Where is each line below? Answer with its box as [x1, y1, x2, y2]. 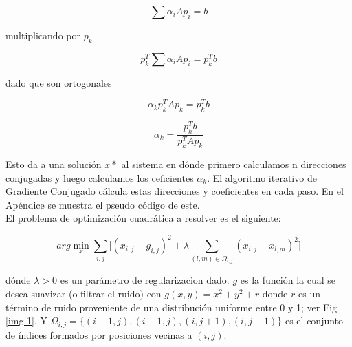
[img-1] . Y [5, 313, 48, 328]
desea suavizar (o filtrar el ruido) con [5, 286, 162, 300]
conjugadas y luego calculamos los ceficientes [5, 170, 194, 185]
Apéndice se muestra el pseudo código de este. [5, 197, 200, 211]
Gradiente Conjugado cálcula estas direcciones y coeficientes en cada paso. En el [5, 184, 344, 198]
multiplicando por [5, 28, 80, 42]
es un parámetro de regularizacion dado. [60, 273, 230, 287]
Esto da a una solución [5, 156, 102, 171]
